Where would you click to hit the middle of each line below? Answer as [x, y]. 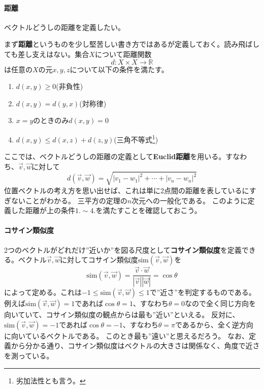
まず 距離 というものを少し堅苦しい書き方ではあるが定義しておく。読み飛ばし [132, 44]
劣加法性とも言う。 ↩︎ [51, 380]
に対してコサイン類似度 [99, 260]
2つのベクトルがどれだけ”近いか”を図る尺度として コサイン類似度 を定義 [123, 249]
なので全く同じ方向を [221, 303]
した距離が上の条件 [43, 210]
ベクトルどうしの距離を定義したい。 [64, 27]
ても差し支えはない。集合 [47, 54]
